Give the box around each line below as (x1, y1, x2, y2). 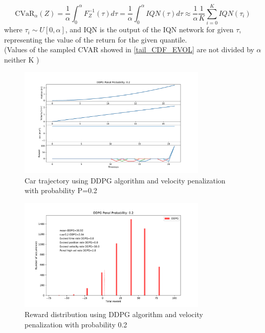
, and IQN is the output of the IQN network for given (65, 24, 234, 35)
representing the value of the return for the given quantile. (4, 34, 187, 45)
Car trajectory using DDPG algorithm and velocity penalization (25, 175, 226, 185)
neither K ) (4, 54, 39, 65)
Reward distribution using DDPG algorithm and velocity (25, 308, 203, 319)
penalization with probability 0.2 (25, 319, 127, 329)
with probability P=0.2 (25, 185, 97, 196)
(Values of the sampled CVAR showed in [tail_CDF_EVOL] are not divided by (4, 44, 254, 55)
